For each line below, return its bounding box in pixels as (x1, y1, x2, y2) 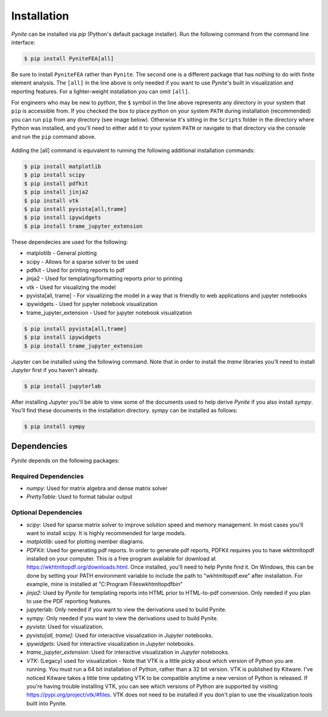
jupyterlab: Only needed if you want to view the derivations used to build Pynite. (26, 606, 227, 614)
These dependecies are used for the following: (11, 238, 128, 246)
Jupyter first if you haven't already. (11, 367, 99, 373)
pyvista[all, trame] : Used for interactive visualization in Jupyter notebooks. (26, 631, 214, 639)
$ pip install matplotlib (24, 163, 101, 170)
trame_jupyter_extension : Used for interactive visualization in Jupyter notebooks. (26, 648, 230, 656)
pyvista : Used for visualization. (26, 623, 104, 631)
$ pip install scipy (24, 171, 85, 179)
